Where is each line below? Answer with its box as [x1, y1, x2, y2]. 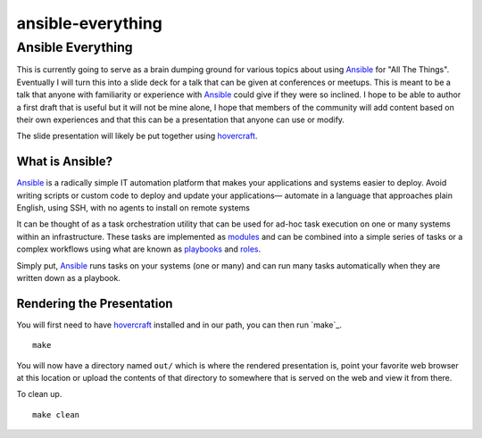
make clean [32, 409, 80, 419]
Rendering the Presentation [16, 295, 173, 311]
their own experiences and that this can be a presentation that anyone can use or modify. [16, 114, 345, 125]
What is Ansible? [16, 154, 113, 169]
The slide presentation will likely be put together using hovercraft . [16, 130, 258, 142]
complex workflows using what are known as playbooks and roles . [16, 244, 262, 254]
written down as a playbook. [16, 272, 120, 283]
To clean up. [16, 389, 62, 400]
